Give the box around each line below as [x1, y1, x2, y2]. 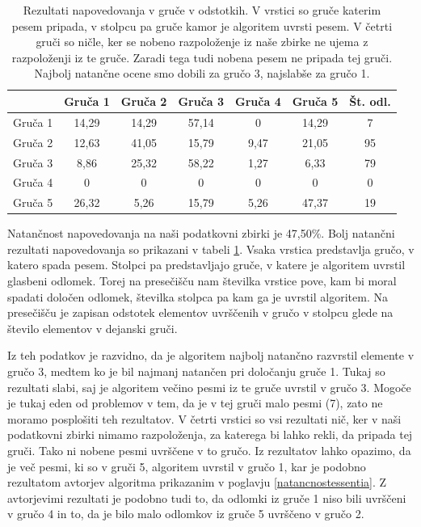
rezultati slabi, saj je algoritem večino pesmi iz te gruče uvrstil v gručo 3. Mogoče [7, 378, 411, 395]
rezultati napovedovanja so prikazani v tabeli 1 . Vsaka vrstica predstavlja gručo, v [7, 240, 415, 257]
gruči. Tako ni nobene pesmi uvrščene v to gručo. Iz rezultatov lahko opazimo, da [7, 442, 411, 458]
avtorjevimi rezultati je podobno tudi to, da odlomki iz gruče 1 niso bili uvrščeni [7, 489, 406, 506]
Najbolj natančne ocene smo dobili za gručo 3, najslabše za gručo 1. [34, 65, 370, 82]
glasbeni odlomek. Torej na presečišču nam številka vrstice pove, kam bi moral [7, 272, 397, 289]
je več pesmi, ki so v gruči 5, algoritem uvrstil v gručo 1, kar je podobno [7, 457, 366, 474]
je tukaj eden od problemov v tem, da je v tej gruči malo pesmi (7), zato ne [7, 394, 383, 411]
